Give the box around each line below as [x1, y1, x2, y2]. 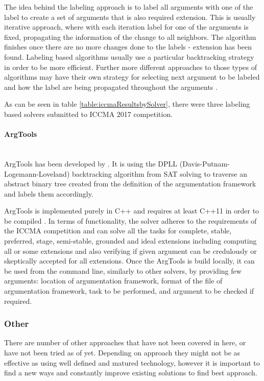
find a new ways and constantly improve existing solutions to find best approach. [4, 367, 257, 378]
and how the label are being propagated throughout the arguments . [4, 81, 218, 92]
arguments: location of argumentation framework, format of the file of [4, 275, 223, 286]
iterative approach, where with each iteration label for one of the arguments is [4, 21, 249, 32]
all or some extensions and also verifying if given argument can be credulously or [4, 245, 257, 256]
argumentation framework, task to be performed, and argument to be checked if [4, 285, 254, 296]
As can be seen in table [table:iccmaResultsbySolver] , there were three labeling [4, 99, 250, 109]
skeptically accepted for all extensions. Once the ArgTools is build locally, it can [4, 255, 255, 266]
